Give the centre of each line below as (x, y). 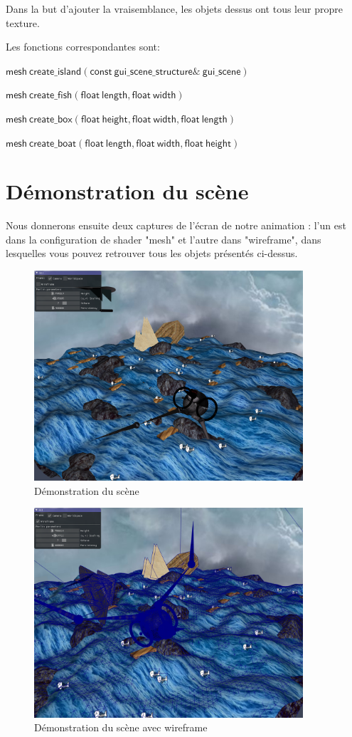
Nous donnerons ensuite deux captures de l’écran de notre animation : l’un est (176, 225)
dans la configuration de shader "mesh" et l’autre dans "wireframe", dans (164, 239)
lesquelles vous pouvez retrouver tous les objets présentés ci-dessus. (152, 253)
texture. (23, 22)
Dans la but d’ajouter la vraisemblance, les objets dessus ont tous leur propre (174, 9)
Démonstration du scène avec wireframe (121, 727)
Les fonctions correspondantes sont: (83, 47)
